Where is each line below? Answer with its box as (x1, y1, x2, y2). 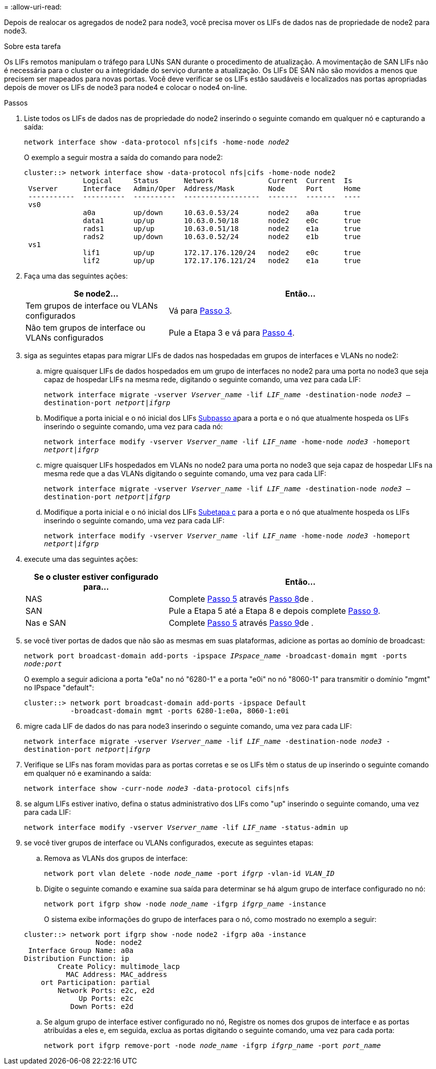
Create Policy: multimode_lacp (57, 962, 180, 970)
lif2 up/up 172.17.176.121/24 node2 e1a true (83, 257, 361, 265)
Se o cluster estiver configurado (33, 572, 158, 582)
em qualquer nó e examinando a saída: (24, 769, 151, 777)
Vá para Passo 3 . (168, 306, 232, 316)
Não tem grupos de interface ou (25, 323, 145, 333)
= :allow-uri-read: (4, 3, 62, 11)
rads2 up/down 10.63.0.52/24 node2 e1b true (83, 233, 361, 241)
